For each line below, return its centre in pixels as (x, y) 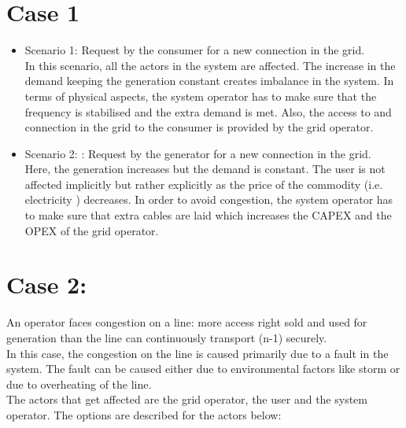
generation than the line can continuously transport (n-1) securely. (167, 337)
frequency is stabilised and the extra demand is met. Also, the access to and (208, 111)
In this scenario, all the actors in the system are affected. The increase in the (210, 65)
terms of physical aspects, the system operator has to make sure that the (201, 96)
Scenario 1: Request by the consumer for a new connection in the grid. (195, 50)
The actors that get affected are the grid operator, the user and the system (187, 399)
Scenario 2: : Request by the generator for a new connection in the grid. (198, 153)
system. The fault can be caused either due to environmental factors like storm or (203, 369)
